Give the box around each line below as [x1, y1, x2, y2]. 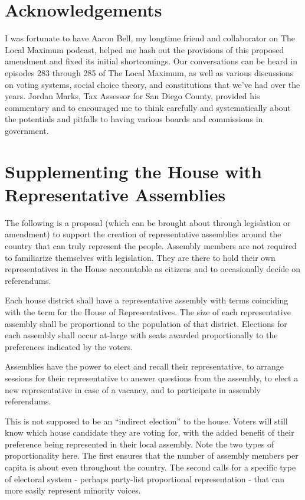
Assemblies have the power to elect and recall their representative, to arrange [5, 360, 284, 372]
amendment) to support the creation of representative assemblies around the [5, 228, 281, 240]
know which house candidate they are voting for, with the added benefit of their [5, 426, 294, 439]
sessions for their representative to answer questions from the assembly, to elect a [5, 371, 299, 384]
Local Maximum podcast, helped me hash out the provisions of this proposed [5, 43, 284, 55]
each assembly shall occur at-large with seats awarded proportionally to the [5, 329, 278, 341]
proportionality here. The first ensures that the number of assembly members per [5, 449, 299, 462]
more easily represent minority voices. [5, 484, 141, 496]
